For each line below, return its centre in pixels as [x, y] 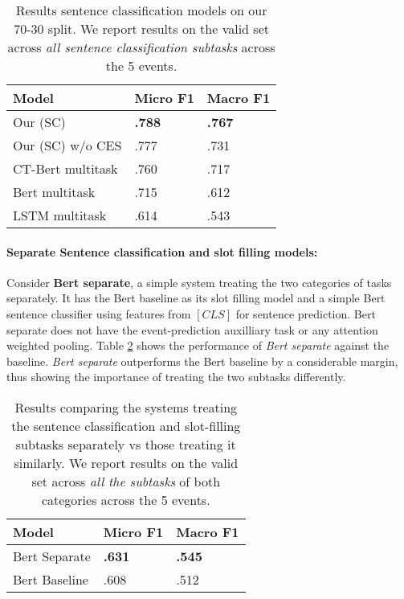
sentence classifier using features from [99, 313]
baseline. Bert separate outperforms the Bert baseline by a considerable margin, [202, 361]
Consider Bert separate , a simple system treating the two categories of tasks [199, 282]
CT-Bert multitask [65, 168]
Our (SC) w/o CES [67, 145]
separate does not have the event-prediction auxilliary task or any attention [192, 329]
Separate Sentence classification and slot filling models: [162, 251]
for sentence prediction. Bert [306, 313]
